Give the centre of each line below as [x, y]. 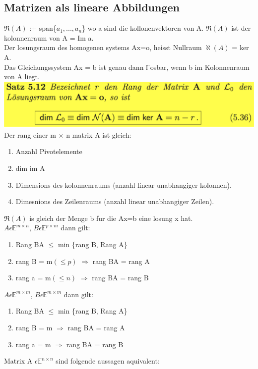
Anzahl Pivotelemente [49, 151]
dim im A [30, 168]
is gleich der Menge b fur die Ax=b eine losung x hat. [111, 218]
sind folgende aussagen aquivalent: [108, 361]
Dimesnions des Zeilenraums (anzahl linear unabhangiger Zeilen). [115, 201]
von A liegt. [22, 77]
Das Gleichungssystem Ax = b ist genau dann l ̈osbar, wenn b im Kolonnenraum [127, 67]
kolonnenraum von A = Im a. [49, 37]
